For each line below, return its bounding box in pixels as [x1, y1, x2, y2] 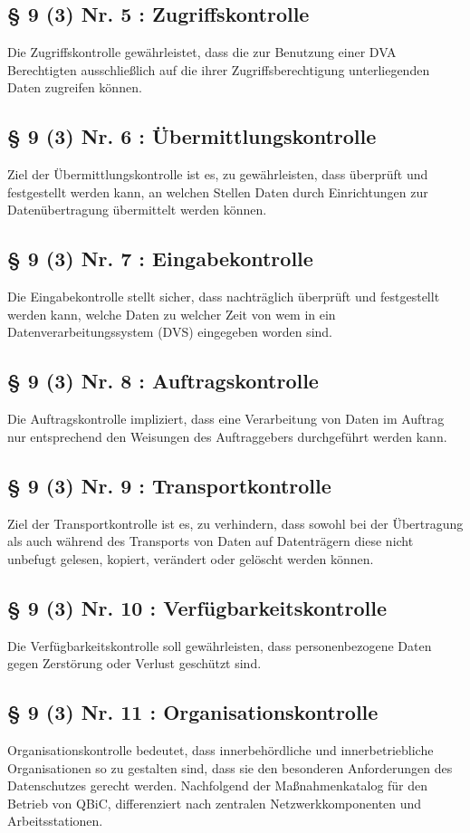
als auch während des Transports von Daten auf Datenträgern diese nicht [7, 531, 414, 551]
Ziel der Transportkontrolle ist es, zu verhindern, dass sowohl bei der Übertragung [7, 513, 464, 532]
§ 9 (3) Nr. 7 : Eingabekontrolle [7, 244, 313, 273]
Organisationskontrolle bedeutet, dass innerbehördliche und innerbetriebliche [7, 740, 434, 759]
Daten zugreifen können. [7, 78, 142, 97]
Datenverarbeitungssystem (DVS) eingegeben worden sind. [7, 322, 332, 341]
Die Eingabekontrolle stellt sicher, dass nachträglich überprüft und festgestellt [7, 287, 440, 306]
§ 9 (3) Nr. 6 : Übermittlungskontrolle [7, 122, 377, 150]
